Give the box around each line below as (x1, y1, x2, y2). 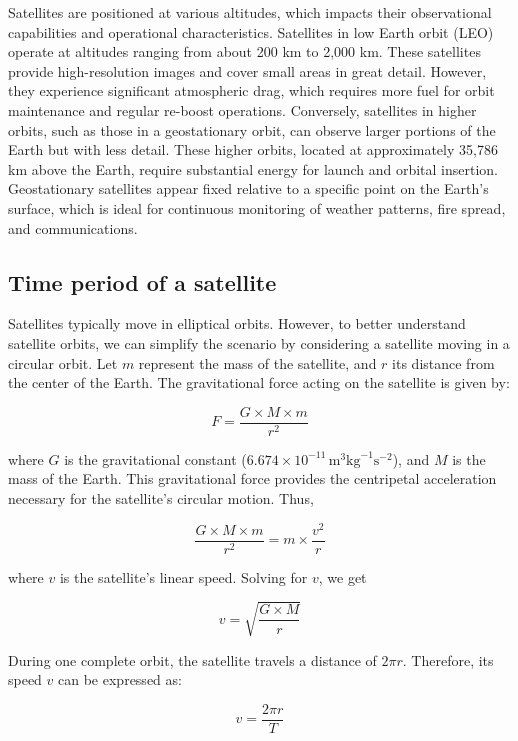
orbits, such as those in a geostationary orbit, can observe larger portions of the (8, 119, 496, 140)
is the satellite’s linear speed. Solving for (59, 566, 308, 587)
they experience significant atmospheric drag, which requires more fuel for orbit (8, 80, 495, 101)
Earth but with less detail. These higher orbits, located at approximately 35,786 (8, 139, 498, 160)
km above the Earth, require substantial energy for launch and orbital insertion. (8, 158, 498, 179)
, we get (318, 566, 367, 587)
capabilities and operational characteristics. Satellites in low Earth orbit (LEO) (8, 21, 494, 42)
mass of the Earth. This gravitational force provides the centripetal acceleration (8, 468, 497, 489)
